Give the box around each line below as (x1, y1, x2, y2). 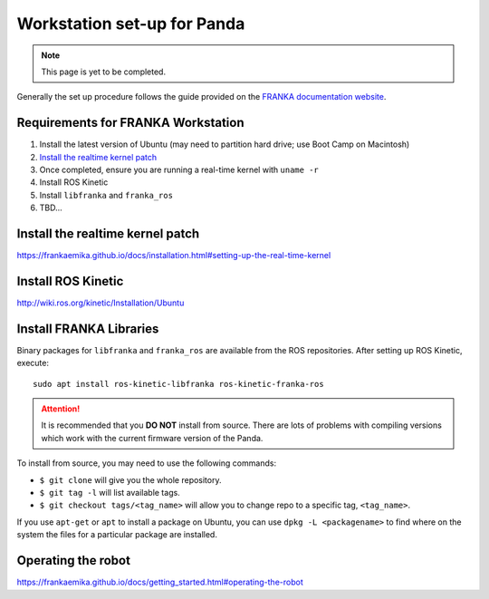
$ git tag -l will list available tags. (39, 488, 180, 498)
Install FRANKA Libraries (16, 321, 159, 336)
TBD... (39, 202, 62, 213)
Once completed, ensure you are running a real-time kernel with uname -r (39, 164, 319, 176)
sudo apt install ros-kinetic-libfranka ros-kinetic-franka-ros (33, 379, 325, 389)
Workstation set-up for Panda (16, 14, 245, 34)
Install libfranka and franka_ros (39, 189, 174, 200)
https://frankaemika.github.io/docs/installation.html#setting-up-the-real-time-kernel (16, 250, 331, 261)
